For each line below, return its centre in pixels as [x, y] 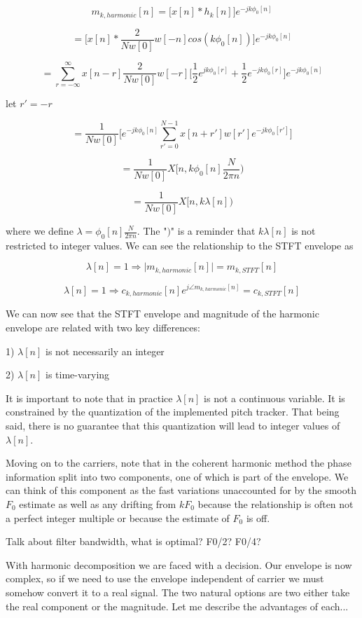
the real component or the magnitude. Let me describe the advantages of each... [177, 606]
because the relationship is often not [276, 503]
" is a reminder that [213, 231]
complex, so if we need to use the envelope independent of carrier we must [165, 578]
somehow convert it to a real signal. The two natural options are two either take [178, 592]
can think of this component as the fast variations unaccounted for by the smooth [181, 490]
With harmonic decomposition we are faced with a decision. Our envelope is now [179, 564]
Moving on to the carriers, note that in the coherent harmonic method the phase [179, 463]
